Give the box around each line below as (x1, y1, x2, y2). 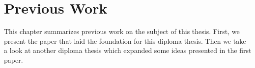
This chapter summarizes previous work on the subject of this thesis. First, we (4, 26, 240, 36)
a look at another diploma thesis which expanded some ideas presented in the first (4, 45, 252, 55)
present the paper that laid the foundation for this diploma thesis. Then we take (4, 35, 246, 46)
